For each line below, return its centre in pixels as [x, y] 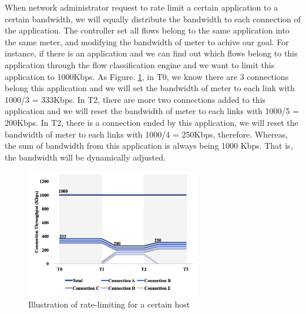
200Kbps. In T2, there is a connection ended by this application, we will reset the [152, 122]
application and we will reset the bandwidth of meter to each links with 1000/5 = [152, 111]
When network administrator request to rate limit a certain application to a [142, 7]
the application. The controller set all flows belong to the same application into [147, 30]
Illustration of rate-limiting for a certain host [109, 304]
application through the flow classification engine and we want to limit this [140, 64]
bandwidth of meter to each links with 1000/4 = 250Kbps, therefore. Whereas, [147, 134]
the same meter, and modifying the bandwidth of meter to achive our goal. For [147, 41]
